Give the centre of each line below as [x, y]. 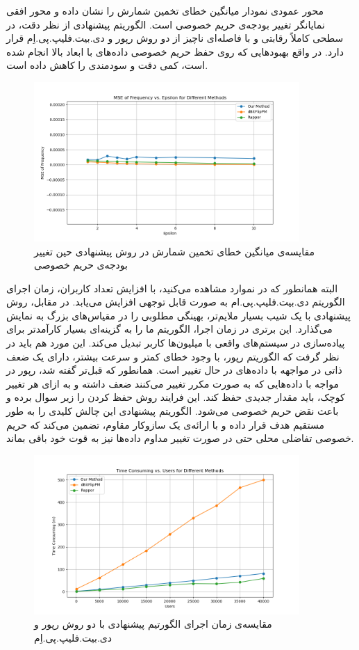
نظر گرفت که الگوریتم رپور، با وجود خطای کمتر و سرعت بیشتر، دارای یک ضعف [173, 356]
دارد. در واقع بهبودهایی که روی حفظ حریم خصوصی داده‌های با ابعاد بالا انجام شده [175, 51]
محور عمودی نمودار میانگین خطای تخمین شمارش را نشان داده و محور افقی [165, 10]
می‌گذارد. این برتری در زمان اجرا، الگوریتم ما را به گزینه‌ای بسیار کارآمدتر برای [169, 329]
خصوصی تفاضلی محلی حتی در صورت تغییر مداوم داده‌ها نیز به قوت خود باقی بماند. [180, 438]
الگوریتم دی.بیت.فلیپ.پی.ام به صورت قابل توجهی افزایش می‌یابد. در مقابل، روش [176, 302]
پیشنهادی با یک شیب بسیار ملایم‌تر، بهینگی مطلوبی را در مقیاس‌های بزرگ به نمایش [178, 315]
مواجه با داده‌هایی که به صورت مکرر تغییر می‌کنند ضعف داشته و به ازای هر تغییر [173, 383]
